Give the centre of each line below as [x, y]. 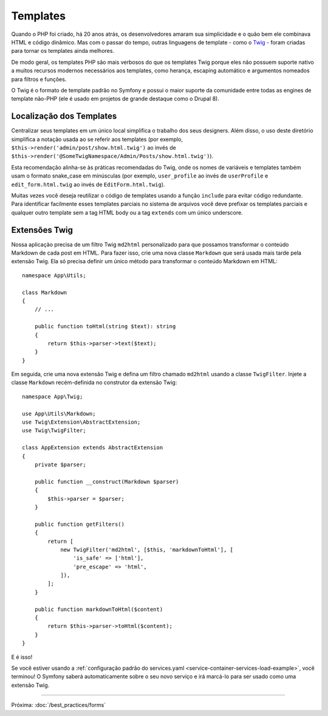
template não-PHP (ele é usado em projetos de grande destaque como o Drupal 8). [115, 99]
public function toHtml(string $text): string [105, 326]
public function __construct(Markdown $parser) [107, 481]
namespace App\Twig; [53, 396]
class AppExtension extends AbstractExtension [93, 448]
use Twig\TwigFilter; [54, 431]
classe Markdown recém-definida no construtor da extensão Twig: [94, 382]
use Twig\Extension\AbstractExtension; [81, 422]
